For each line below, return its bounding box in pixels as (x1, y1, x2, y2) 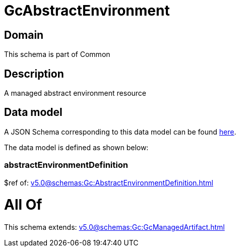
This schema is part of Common (4, 50, 110, 59)
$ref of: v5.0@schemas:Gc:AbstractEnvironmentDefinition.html (4, 178, 213, 187)
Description (4, 67, 64, 80)
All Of (4, 196, 42, 214)
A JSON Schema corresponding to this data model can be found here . (4, 127, 236, 136)
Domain (4, 28, 44, 41)
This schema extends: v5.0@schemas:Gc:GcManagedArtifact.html (4, 223, 225, 232)
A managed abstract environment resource (4, 89, 147, 98)
